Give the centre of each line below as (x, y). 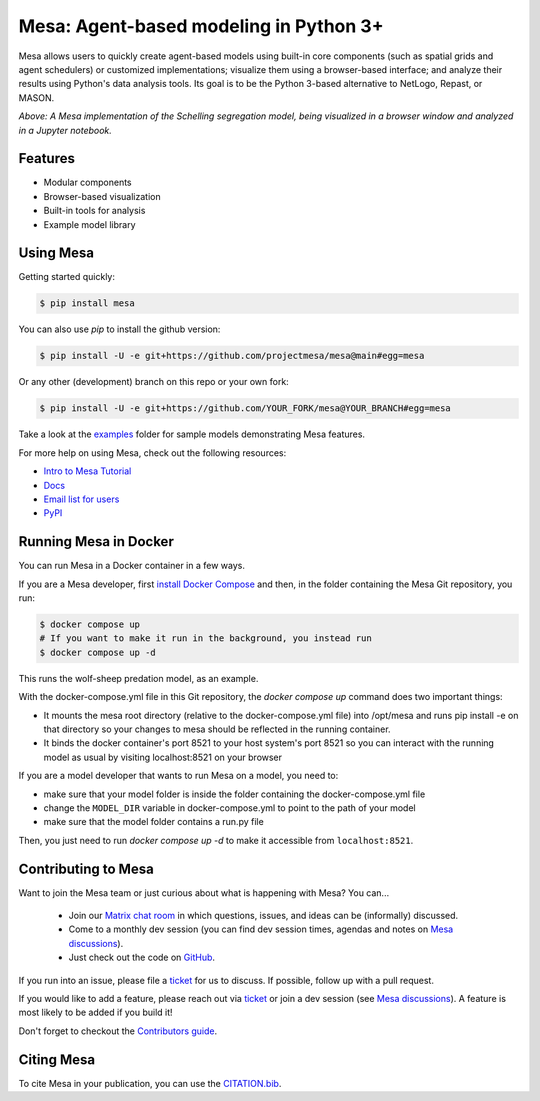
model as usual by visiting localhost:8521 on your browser (163, 757)
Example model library (89, 224)
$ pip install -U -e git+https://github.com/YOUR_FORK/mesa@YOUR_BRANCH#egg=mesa (245, 408)
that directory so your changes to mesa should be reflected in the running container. (217, 729)
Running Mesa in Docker (96, 541)
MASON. (36, 97)
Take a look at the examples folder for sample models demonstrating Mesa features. (191, 434)
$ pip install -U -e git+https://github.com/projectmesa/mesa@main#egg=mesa (232, 356)
